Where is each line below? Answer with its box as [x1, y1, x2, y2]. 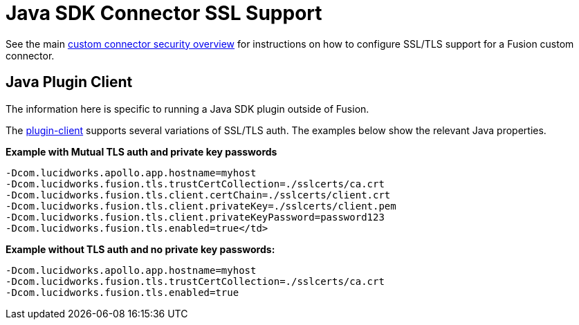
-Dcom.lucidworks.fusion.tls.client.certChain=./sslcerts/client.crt [6, 189, 391, 201]
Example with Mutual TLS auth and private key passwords [6, 145, 277, 158]
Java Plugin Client [6, 73, 133, 91]
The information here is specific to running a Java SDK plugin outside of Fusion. [6, 102, 369, 115]
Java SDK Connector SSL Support [6, 1, 322, 25]
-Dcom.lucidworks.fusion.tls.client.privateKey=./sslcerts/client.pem [6, 200, 396, 212]
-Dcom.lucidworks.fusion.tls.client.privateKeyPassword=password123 [6, 211, 385, 223]
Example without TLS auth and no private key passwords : [6, 243, 275, 255]
